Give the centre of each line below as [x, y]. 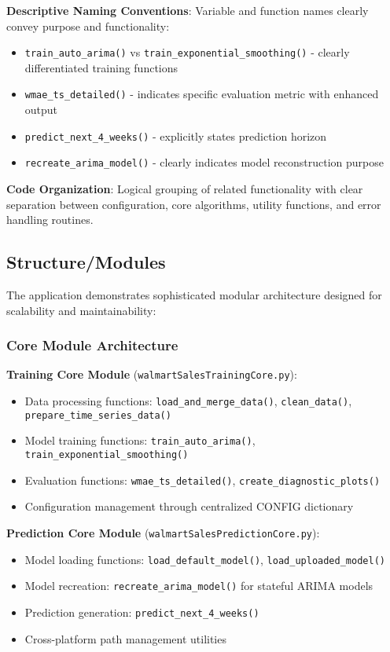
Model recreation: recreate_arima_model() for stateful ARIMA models [199, 586]
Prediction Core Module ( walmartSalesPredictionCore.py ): [163, 532]
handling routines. [50, 220]
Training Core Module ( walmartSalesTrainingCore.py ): [152, 374]
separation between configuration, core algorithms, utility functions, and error [194, 204]
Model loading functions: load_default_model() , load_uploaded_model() [205, 559]
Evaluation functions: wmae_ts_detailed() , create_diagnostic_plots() [202, 480]
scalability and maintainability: [81, 310]
